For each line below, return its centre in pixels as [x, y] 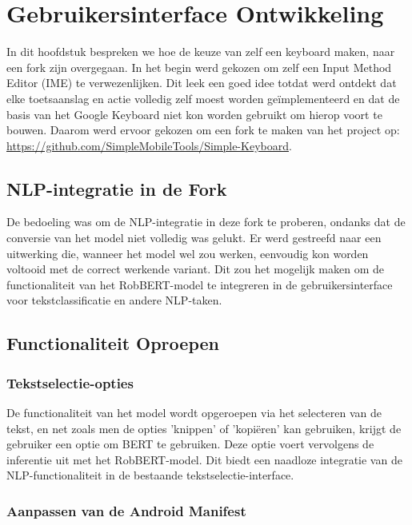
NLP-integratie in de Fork [117, 188]
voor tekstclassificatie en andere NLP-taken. [114, 300]
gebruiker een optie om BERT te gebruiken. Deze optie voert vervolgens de [190, 444]
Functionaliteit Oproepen [113, 343]
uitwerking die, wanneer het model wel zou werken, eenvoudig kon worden [188, 253]
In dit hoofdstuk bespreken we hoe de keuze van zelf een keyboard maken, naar [201, 52]
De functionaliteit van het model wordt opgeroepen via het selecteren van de [194, 413]
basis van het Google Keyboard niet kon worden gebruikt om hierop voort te [194, 114]
